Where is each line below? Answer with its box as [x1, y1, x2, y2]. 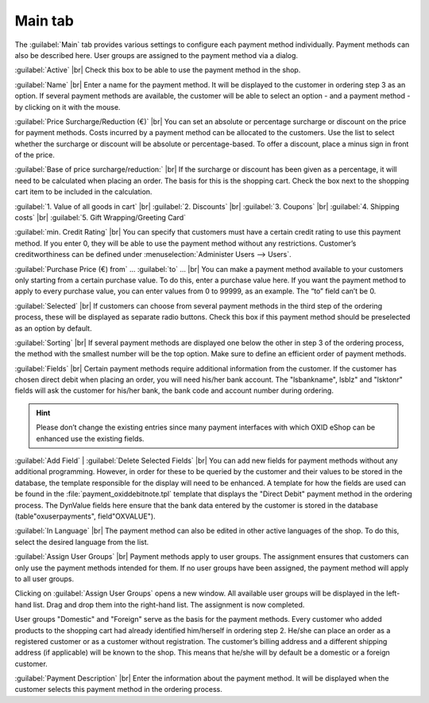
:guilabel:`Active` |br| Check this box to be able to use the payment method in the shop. [14, 65, 301, 75]
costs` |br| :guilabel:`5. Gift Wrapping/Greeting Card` [14, 213, 187, 223]
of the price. [14, 150, 56, 160]
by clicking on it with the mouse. [14, 102, 121, 111]
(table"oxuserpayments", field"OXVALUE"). [14, 511, 156, 521]
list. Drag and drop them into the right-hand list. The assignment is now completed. [33, 600, 305, 609]
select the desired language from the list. [14, 537, 149, 546]
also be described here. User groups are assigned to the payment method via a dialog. [14, 50, 298, 60]
